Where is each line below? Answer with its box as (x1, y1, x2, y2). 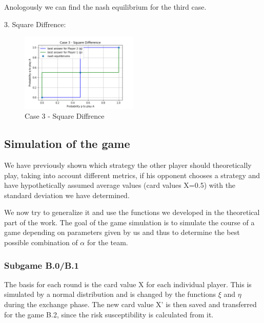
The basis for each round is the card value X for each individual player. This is (4, 278, 252, 289)
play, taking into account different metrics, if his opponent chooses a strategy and (4, 169, 260, 180)
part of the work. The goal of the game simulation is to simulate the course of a (4, 217, 255, 227)
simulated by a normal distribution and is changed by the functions (4, 289, 216, 299)
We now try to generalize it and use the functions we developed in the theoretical (4, 207, 260, 218)
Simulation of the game (4, 136, 130, 152)
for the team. (87, 237, 128, 248)
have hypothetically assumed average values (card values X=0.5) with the (4, 180, 236, 190)
